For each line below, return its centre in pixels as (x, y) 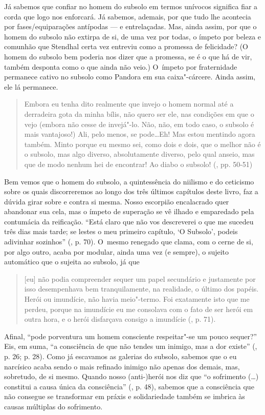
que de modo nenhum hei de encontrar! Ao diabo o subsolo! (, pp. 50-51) (138, 164)
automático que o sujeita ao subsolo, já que (72, 262)
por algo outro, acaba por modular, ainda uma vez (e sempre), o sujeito (117, 251)
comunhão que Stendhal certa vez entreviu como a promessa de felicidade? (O (126, 46)
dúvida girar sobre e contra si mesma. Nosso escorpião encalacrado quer (117, 201)
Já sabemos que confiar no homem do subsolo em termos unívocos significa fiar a (131, 6)
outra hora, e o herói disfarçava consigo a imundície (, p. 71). (120, 319)
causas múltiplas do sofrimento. (53, 406)
